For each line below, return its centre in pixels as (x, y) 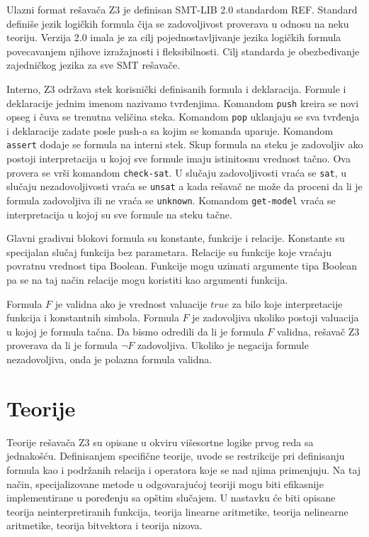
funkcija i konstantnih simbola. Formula (93, 317)
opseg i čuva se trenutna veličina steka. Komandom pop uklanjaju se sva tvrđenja (183, 117)
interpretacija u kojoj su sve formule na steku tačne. (119, 214)
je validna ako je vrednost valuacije (131, 303)
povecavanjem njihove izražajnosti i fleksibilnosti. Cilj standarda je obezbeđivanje (183, 51)
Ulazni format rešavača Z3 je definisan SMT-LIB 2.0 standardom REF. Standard (182, 9)
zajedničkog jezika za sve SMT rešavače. (93, 65)
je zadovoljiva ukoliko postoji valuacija (276, 317)
